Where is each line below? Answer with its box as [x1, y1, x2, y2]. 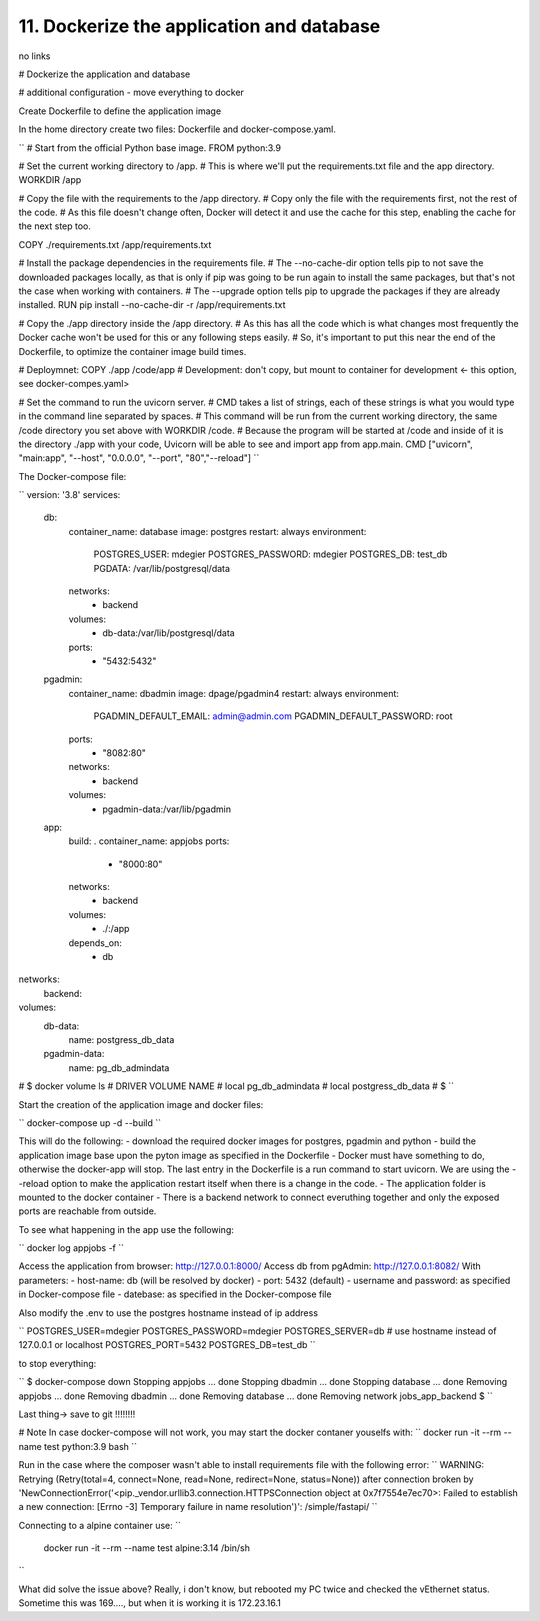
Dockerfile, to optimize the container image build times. [18, 345, 247, 357]
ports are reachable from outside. [18, 1205, 157, 1217]
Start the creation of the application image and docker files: [18, 1098, 264, 1110]
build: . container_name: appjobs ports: [68, 835, 230, 847]
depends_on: [68, 936, 122, 949]
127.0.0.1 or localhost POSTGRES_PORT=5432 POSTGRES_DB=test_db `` [18, 1339, 316, 1351]
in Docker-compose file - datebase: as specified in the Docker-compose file [18, 1288, 332, 1300]
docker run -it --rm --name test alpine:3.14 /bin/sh [43, 1542, 250, 1554]
